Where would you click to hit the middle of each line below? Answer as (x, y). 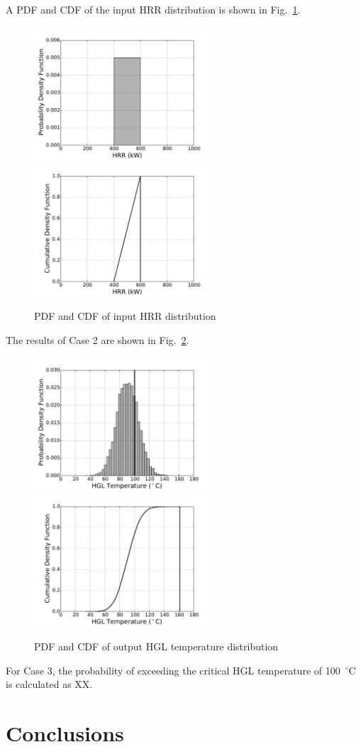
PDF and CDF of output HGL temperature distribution (156, 646)
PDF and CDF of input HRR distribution (125, 316)
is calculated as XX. (49, 684)
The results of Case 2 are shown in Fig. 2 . (98, 339)
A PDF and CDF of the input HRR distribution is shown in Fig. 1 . (153, 9)
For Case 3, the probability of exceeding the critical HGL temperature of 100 (173, 670)
